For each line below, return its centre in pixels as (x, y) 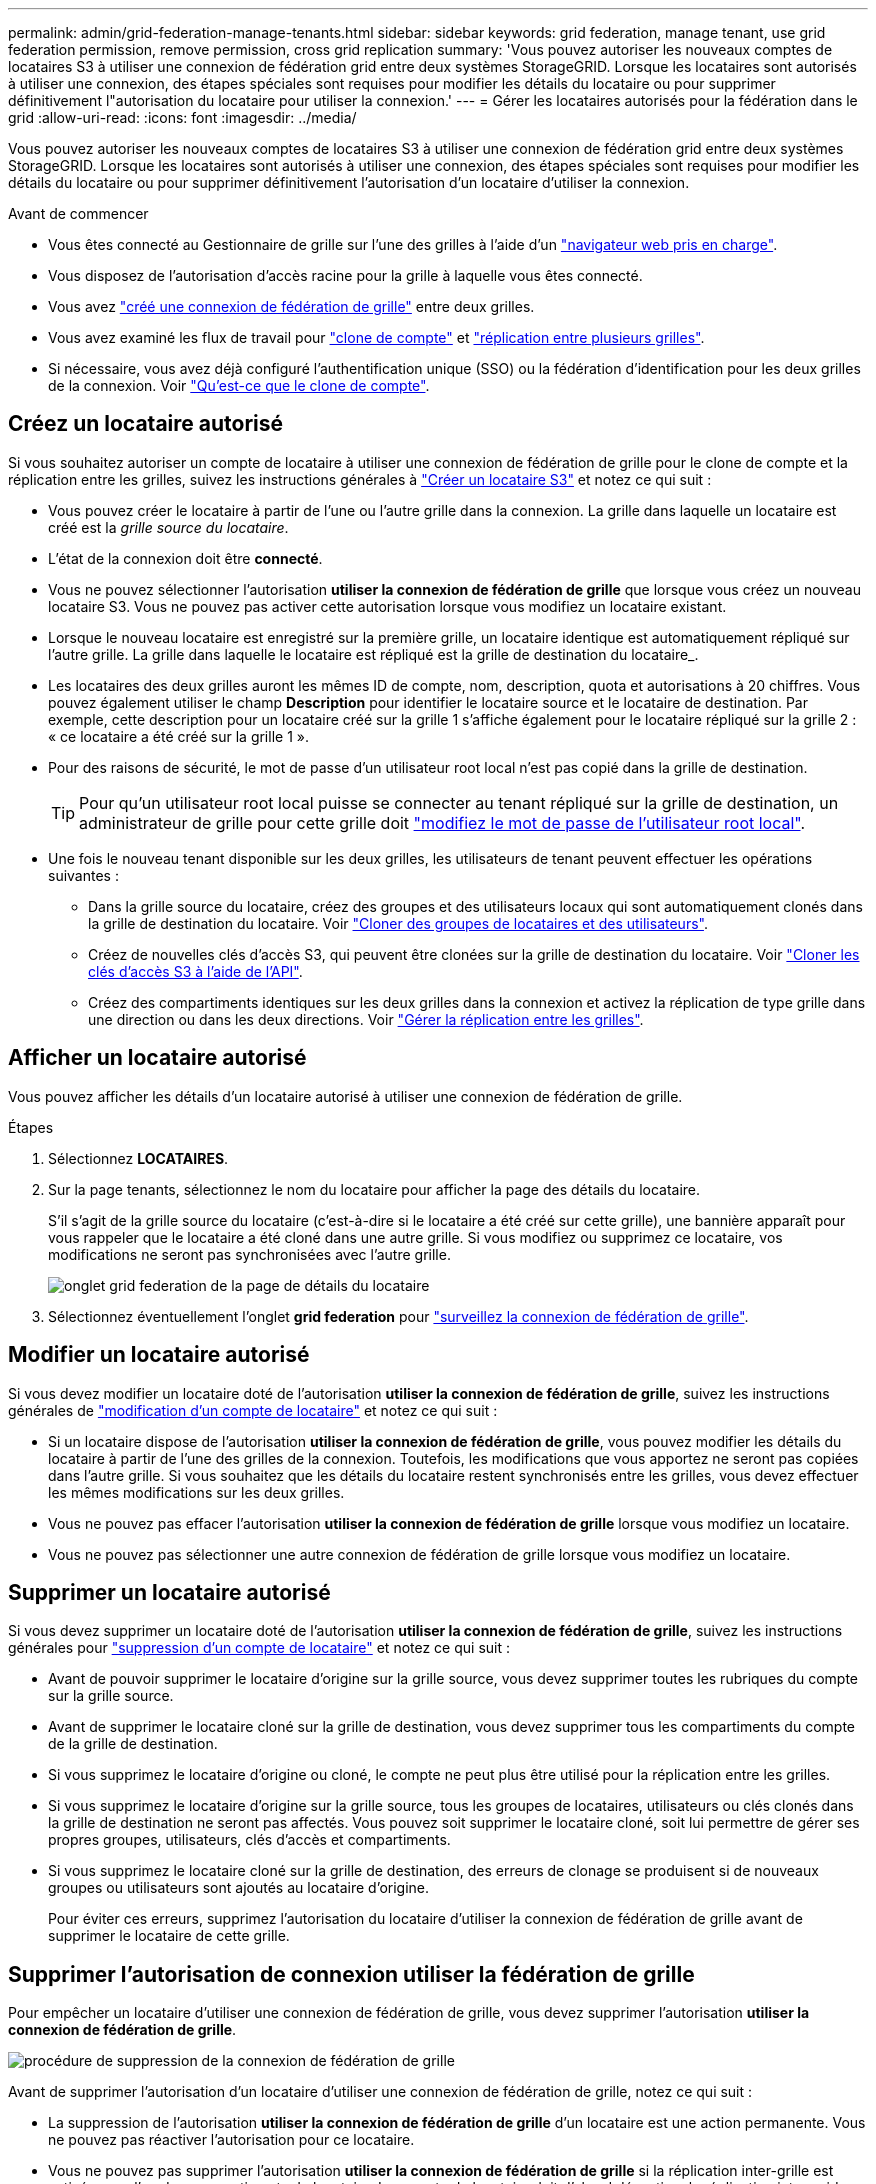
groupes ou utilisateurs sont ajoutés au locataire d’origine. (239, 1888)
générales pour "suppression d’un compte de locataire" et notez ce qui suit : (259, 1648)
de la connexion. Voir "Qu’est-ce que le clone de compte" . (239, 385)
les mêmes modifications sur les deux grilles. (196, 1492)
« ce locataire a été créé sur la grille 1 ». (178, 736)
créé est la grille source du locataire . (168, 527)
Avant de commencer (78, 213)
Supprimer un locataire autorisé (169, 1592)
